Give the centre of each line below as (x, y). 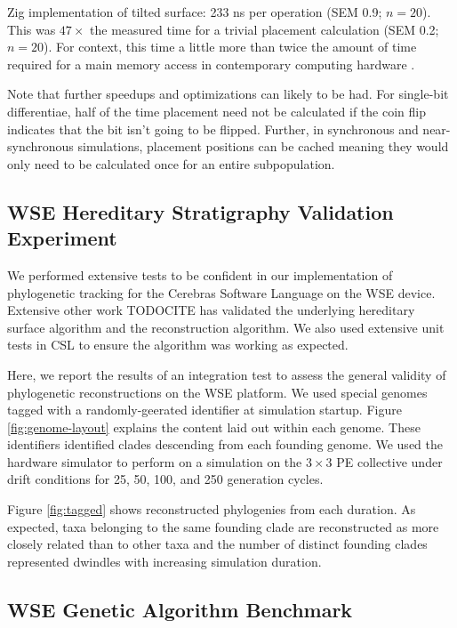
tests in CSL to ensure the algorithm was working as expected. (178, 345)
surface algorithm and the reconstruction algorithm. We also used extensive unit (226, 327)
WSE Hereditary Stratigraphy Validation (200, 211)
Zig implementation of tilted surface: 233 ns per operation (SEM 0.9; (195, 12)
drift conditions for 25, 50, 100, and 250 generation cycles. (165, 479)
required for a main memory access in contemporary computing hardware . (211, 64)
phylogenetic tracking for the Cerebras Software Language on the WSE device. (221, 292)
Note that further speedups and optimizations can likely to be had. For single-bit (228, 94)
